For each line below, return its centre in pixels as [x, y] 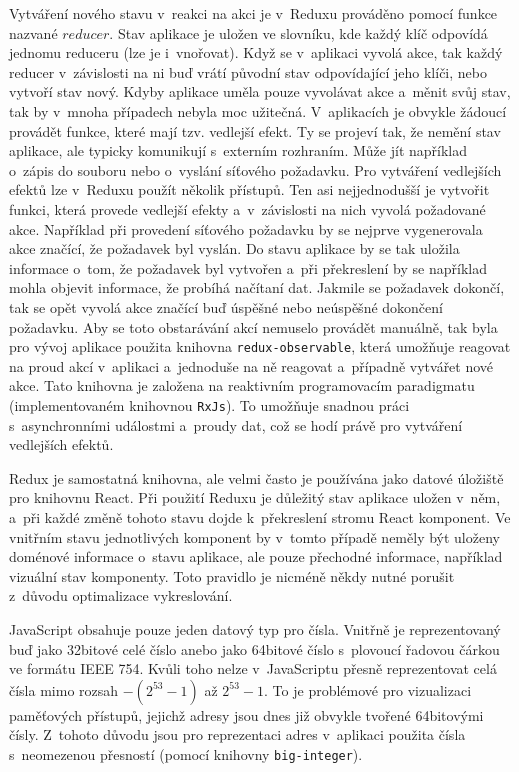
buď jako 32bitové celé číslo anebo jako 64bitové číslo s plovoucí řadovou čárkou [254, 648]
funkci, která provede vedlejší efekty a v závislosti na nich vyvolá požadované [247, 208]
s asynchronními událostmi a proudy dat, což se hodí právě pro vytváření [236, 424]
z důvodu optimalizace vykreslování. [121, 595]
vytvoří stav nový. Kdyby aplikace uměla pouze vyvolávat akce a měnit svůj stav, [260, 91]
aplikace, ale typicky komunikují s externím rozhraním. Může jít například [238, 150]
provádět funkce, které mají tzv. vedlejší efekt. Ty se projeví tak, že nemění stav [255, 130]
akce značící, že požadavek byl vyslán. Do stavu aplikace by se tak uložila [234, 248]
